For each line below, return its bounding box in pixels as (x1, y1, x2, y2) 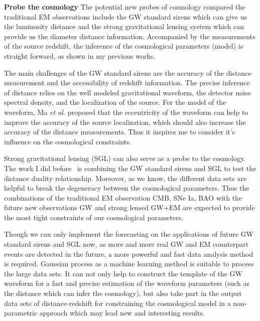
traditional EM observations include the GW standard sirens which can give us (4, 11, 247, 22)
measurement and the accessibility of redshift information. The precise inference (4, 77, 250, 88)
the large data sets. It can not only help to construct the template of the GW (4, 268, 242, 278)
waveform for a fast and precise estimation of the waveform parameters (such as (4, 278, 250, 288)
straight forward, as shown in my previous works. (4, 50, 156, 61)
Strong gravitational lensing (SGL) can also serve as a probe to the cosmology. (4, 153, 246, 164)
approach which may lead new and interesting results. (39, 307, 205, 318)
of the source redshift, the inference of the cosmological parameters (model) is (4, 41, 243, 51)
